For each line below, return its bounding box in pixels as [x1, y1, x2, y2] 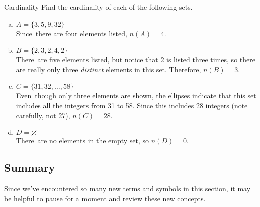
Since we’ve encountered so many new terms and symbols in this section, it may [4, 183, 251, 193]
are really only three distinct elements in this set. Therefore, [16, 64, 201, 74]
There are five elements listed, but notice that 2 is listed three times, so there [16, 54, 255, 65]
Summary [4, 160, 55, 175]
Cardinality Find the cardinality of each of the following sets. [4, 2, 193, 12]
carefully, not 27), [16, 110, 70, 120]
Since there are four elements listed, [16, 28, 127, 38]
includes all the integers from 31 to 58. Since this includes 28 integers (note [16, 100, 248, 110]
